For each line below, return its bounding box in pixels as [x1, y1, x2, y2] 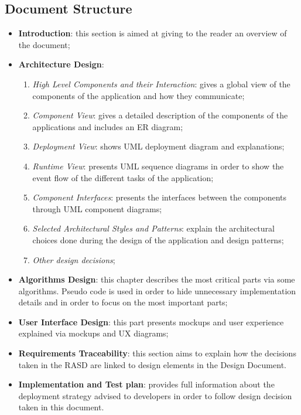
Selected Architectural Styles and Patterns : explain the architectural [32, 222, 275, 234]
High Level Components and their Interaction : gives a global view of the [32, 77, 290, 90]
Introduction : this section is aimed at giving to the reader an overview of [18, 27, 287, 39]
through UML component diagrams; [32, 202, 162, 215]
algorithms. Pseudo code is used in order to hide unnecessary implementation [18, 284, 296, 297]
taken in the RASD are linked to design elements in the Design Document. [18, 358, 286, 370]
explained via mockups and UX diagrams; [18, 327, 169, 339]
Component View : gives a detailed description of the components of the [32, 109, 288, 121]
